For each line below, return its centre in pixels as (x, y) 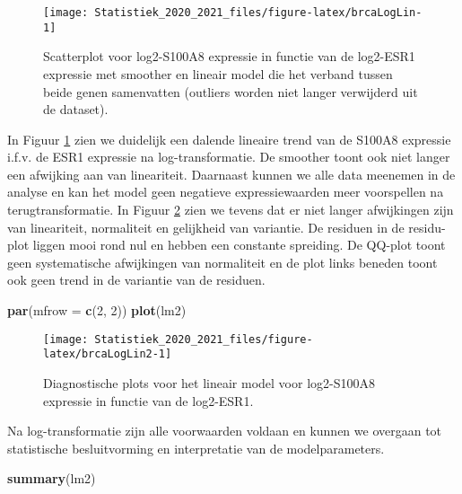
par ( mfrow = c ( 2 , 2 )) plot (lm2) (97, 310)
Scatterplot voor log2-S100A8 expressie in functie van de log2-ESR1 (229, 56)
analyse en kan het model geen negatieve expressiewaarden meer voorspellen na (226, 192)
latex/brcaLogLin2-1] (108, 354)
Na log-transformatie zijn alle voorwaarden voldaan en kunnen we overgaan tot (225, 431)
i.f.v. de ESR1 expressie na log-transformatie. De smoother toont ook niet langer (229, 157)
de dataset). (76, 109)
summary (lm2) (52, 478)
